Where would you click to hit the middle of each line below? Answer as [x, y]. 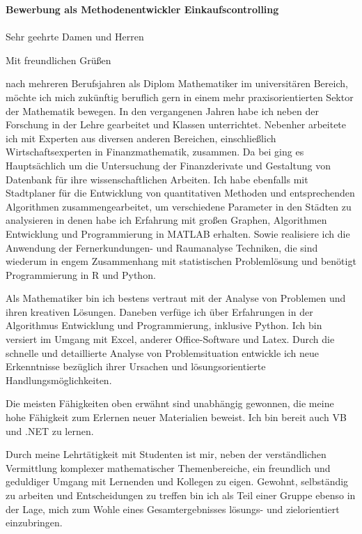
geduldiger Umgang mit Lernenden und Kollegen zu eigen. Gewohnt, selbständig [177, 481]
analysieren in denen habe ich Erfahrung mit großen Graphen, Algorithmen [166, 220]
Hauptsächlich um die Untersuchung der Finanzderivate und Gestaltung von [168, 165]
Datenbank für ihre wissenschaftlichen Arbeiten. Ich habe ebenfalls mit [157, 179]
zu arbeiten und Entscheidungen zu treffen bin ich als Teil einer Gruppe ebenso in [181, 495]
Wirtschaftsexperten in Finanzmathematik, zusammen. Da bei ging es [155, 152]
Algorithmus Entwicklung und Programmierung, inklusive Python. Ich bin [164, 325]
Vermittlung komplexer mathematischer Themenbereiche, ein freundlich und [168, 467]
